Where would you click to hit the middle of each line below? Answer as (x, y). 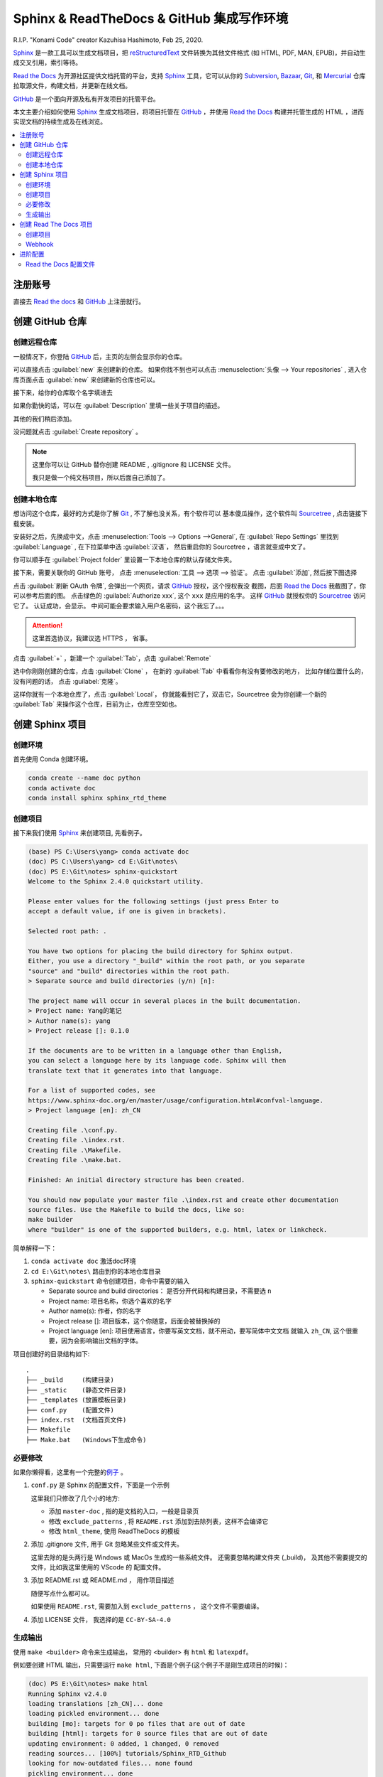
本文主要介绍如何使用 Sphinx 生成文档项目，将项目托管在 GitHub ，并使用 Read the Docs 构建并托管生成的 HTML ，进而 (189, 112)
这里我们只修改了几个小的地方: (76, 1498)
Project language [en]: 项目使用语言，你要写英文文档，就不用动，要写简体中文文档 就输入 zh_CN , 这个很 (200, 1331)
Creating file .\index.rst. (77, 1140)
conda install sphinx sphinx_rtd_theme (97, 798)
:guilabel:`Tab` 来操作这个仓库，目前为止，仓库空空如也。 (97, 704)
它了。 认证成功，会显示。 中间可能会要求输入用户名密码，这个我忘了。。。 (121, 606)
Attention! (48, 625)
